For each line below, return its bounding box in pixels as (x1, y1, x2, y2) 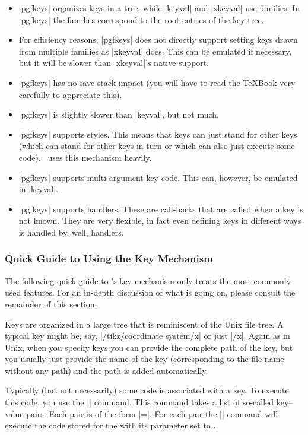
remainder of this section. (5, 297, 97, 310)
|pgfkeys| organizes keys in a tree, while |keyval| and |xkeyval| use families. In (18, 2, 300, 14)
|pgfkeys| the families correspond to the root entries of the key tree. (18, 13, 264, 26)
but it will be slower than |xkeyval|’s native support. (18, 56, 209, 69)
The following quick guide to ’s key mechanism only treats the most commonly (5, 274, 291, 287)
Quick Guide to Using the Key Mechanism (5, 251, 213, 266)
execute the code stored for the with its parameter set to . (5, 419, 216, 431)
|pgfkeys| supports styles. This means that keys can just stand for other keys (18, 128, 297, 140)
